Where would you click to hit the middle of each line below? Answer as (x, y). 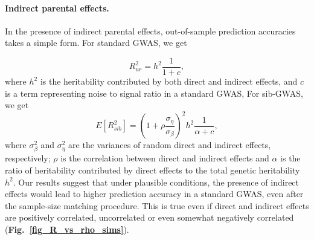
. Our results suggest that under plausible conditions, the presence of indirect (156, 182)
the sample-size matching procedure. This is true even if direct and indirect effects (157, 205)
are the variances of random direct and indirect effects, (170, 145)
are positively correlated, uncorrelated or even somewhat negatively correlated (149, 217)
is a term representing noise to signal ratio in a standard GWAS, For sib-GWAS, (154, 93)
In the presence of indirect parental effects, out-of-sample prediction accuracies (150, 31)
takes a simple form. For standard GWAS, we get (96, 43)
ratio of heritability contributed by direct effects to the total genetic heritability (152, 170)
